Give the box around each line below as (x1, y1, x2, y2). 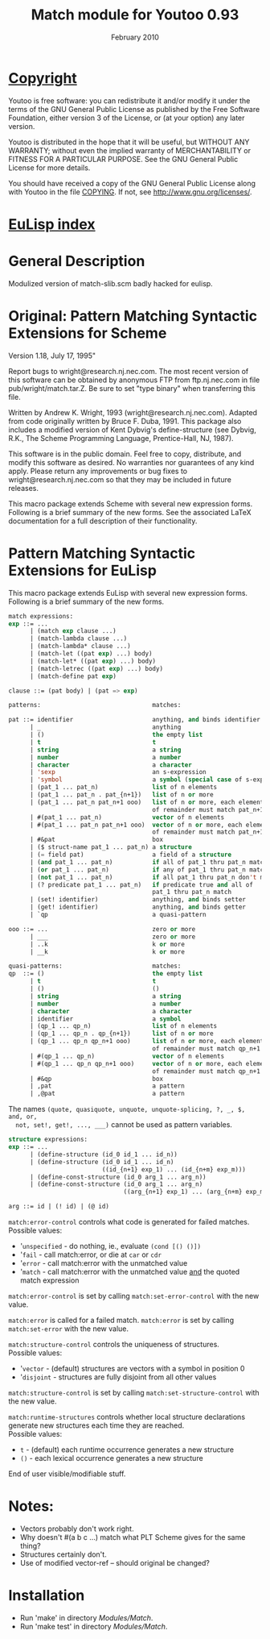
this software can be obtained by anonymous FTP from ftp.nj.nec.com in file (8, 375, 260, 385)
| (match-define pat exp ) (29, 672, 117, 680)
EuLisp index (8, 215, 96, 233)
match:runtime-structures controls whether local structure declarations (8, 1412, 246, 1422)
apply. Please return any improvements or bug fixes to (8, 466, 187, 476)
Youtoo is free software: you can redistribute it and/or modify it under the (8, 95, 251, 106)
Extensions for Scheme (8, 324, 167, 342)
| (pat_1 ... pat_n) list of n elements (29, 784, 218, 792)
